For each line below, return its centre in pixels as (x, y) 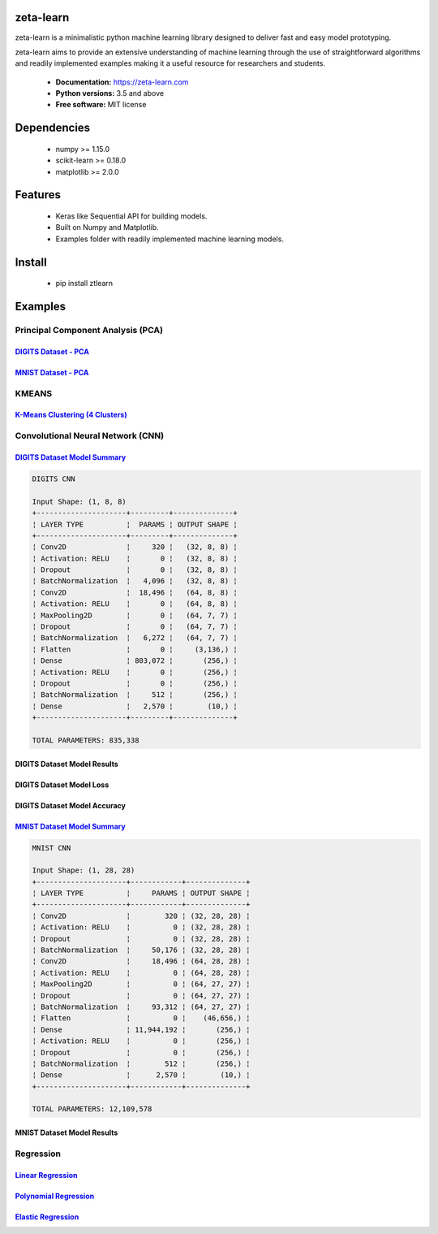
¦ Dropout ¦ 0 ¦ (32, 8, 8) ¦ (135, 570)
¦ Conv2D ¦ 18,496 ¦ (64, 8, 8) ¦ (135, 592)
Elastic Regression (47, 1217)
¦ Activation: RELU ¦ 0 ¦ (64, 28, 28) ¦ (141, 972)
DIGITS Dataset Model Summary (71, 457)
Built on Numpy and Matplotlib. (107, 227)
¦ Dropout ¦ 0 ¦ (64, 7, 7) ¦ (135, 627)
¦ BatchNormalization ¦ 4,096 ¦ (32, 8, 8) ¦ (135, 581)
